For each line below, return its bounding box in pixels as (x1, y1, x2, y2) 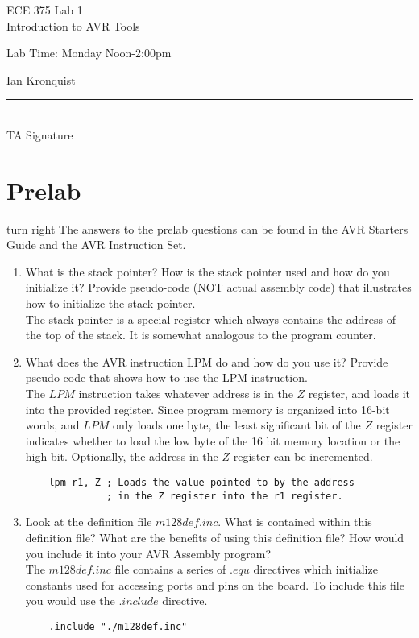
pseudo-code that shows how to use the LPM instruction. (25, 369, 308, 386)
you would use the (25, 592, 115, 609)
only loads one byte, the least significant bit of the (112, 416, 361, 433)
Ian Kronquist (6, 71, 76, 88)
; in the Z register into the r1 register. (106, 490, 343, 502)
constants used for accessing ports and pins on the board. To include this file (25, 576, 404, 593)
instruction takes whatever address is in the (78, 385, 293, 402)
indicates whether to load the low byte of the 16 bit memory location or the (25, 432, 400, 449)
